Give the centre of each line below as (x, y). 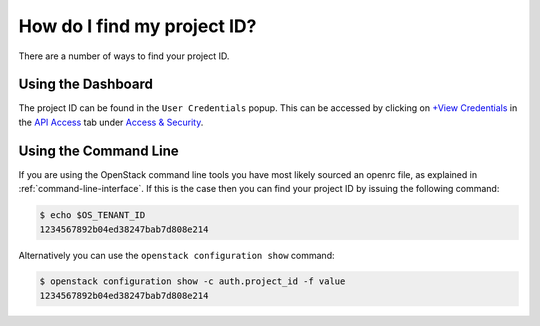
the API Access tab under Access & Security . (111, 122)
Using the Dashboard (86, 84)
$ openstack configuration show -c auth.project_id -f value (192, 281)
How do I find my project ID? (137, 26)
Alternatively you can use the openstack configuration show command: (176, 255)
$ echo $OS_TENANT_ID (92, 215)
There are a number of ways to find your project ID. (124, 56)
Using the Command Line (98, 150)
